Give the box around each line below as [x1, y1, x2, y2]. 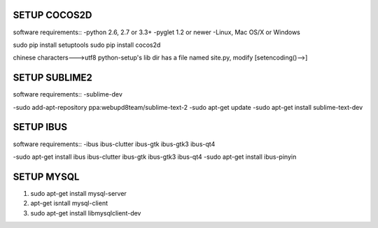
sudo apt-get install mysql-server [30, 189, 127, 197]
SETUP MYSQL [13, 171, 80, 183]
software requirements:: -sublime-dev [13, 90, 122, 99]
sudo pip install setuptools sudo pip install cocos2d [13, 41, 161, 49]
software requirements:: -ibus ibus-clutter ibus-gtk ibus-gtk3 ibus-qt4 [13, 140, 216, 148]
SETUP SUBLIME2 [13, 72, 92, 84]
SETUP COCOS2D [13, 9, 92, 21]
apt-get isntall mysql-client [30, 199, 108, 208]
